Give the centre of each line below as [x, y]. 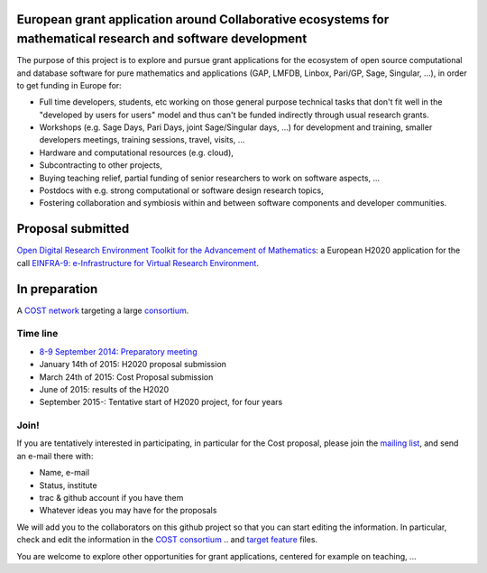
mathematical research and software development [162, 39]
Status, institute [69, 485]
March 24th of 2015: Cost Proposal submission [126, 377]
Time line [37, 334]
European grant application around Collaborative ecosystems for [203, 19]
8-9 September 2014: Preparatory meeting [118, 351]
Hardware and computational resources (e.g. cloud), [137, 152]
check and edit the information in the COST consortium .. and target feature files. [167, 540]
